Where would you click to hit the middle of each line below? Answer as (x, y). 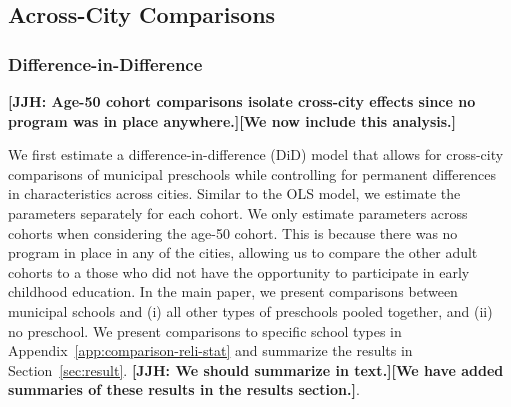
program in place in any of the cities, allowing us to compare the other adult (243, 252)
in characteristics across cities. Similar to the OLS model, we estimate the (234, 193)
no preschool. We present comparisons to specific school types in (205, 330)
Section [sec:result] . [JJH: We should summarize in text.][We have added (256, 369)
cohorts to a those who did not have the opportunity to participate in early (239, 271)
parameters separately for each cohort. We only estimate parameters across (238, 212)
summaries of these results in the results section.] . (184, 389)
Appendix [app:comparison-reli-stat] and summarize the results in (210, 350)
